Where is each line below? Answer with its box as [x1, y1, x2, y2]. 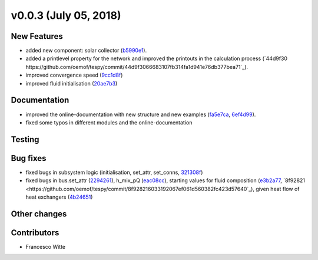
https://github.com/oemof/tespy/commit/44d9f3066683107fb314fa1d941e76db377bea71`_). [25, 63, 249, 70]
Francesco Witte [25, 243, 66, 250]
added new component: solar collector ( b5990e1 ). [25, 47, 147, 54]
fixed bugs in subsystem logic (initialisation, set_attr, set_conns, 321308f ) [25, 169, 203, 176]
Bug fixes [11, 153, 47, 163]
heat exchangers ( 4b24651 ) [25, 193, 93, 200]
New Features [11, 31, 63, 41]
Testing [11, 134, 39, 144]
